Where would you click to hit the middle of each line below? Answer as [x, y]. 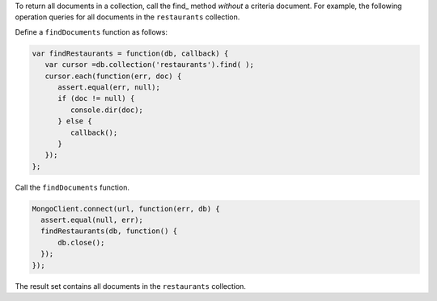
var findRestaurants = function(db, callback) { [130, 53]
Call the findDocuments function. [72, 187]
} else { [75, 121]
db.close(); [81, 242]
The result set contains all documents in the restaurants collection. [131, 286]
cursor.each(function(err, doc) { [113, 76]
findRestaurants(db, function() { [109, 231]
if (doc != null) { [96, 98]
